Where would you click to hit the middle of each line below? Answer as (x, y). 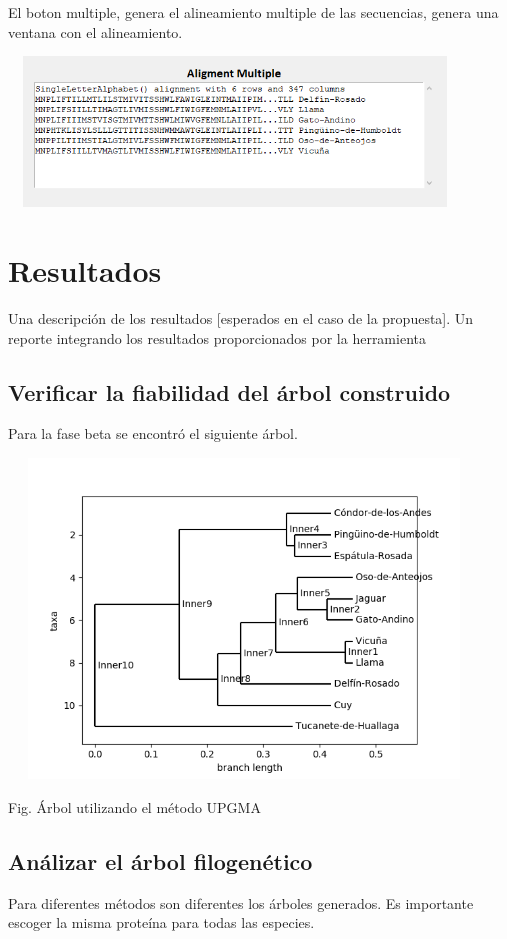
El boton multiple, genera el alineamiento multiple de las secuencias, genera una (253, 12)
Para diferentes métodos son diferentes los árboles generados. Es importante (241, 902)
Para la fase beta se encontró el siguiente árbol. (153, 433)
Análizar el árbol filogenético (160, 860)
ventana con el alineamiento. (95, 31)
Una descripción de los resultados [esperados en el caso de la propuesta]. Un (241, 318)
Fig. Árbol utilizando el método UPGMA (134, 806)
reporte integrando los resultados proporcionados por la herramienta (217, 337)
